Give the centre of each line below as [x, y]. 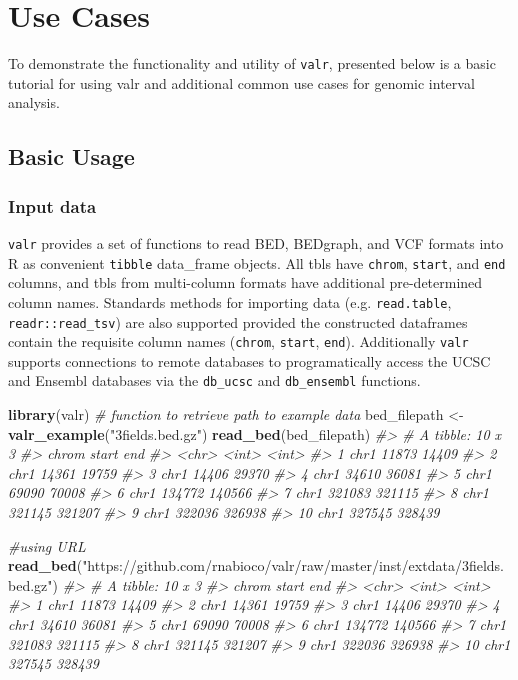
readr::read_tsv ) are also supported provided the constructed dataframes [238, 321]
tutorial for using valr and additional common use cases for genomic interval [241, 82]
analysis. [34, 102]
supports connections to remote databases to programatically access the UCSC [249, 360]
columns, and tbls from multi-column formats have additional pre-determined [245, 282]
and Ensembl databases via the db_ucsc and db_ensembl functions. [214, 380]
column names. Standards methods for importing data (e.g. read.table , [230, 301]
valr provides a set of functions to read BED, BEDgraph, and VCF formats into [256, 242]
